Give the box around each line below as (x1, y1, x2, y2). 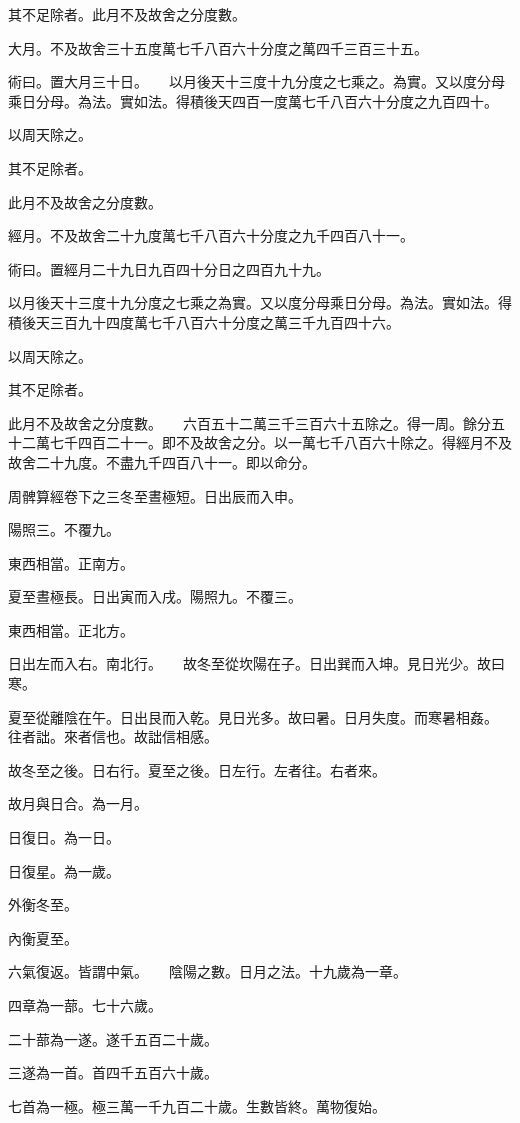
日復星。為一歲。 (8, 860, 120, 881)
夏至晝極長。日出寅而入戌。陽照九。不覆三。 (8, 586, 302, 607)
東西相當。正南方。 (8, 552, 134, 573)
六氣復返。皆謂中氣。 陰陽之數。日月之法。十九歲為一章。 (8, 961, 407, 982)
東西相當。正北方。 (8, 619, 134, 640)
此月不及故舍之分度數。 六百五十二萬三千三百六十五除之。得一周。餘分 (8, 412, 491, 433)
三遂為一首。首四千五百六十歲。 (8, 1062, 218, 1083)
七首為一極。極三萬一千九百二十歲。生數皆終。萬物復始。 (8, 1095, 386, 1116)
